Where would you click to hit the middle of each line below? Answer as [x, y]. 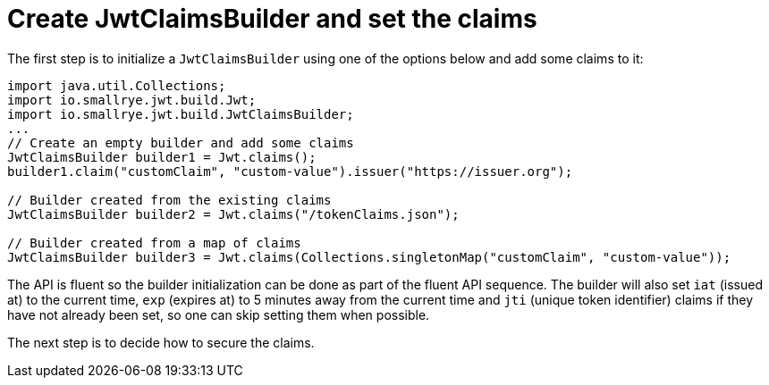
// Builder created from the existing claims [169, 200]
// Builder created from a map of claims [154, 243]
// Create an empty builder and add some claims [181, 142]
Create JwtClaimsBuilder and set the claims [272, 19]
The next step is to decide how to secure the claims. [161, 342]
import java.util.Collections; [117, 85]
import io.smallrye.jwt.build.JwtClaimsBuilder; [181, 114]
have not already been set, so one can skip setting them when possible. [219, 314]
